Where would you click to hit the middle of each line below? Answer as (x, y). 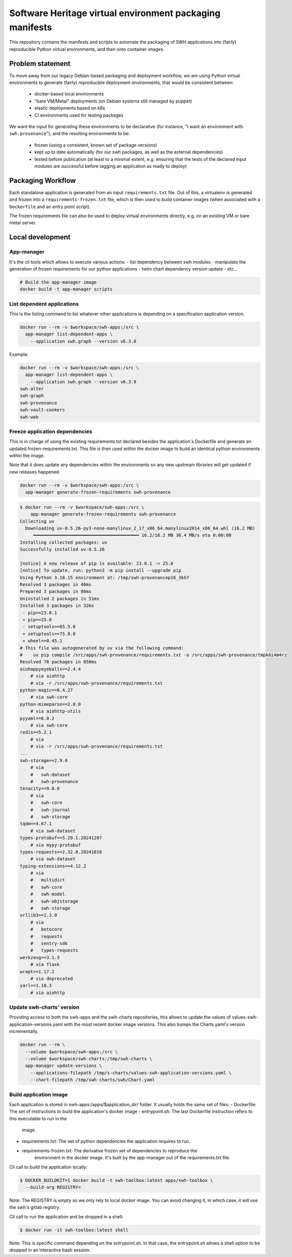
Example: (19, 354)
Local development (40, 237)
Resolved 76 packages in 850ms (58, 662)
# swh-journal (50, 810)
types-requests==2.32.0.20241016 (61, 852)
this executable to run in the (38, 1118)
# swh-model (48, 894)
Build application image (38, 1095)
